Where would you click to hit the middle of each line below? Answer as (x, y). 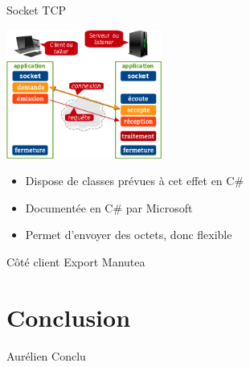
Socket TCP (37, 10)
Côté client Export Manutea (76, 261)
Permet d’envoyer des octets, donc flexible (129, 235)
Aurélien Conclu (46, 355)
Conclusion (69, 317)
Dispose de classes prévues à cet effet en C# (135, 181)
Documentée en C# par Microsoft (109, 207)
